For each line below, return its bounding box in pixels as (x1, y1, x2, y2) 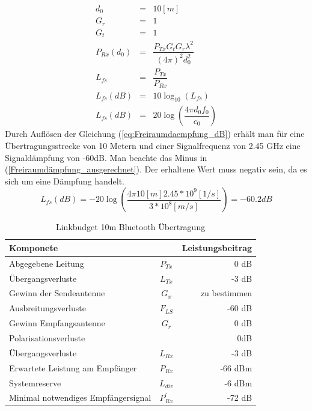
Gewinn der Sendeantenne (9, 287, 105, 299)
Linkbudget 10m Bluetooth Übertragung (55, 221, 206, 233)
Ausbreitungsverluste (9, 302, 86, 314)
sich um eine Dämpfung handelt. (5, 174, 125, 187)
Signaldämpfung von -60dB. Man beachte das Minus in (5, 151, 207, 163)
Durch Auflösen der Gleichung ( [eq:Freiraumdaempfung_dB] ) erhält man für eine (5, 127, 305, 140)
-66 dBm (220, 361, 252, 374)
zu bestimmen (200, 287, 252, 299)
